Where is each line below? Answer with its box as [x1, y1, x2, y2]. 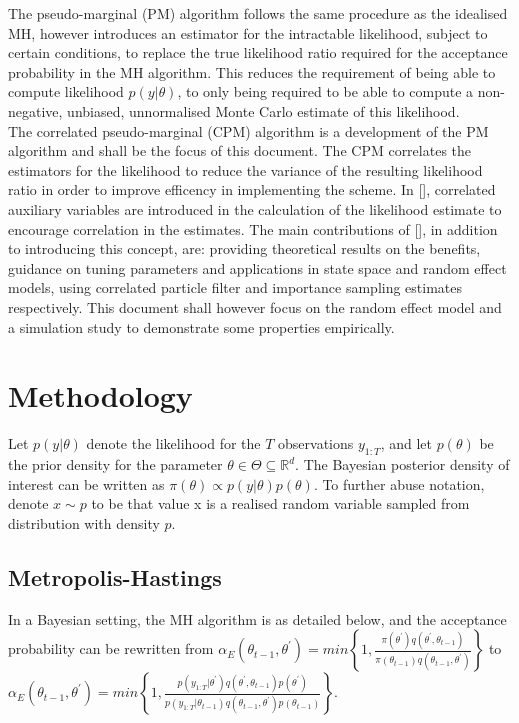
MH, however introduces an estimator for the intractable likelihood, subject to [8, 22, 488, 43]
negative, [8, 100, 63, 121]
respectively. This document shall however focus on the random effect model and [8, 296, 502, 317]
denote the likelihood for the [86, 433, 261, 454]
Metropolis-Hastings [8, 561, 222, 592]
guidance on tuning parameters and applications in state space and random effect [8, 257, 507, 278]
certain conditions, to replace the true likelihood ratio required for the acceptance [8, 42, 508, 63]
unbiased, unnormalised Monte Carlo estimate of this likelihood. [67, 100, 460, 121]
